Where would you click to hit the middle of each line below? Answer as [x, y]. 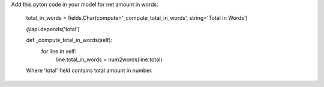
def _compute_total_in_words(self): [69, 40]
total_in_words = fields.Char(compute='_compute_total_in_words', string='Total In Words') [137, 18]
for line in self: [59, 51]
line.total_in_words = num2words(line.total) [109, 59]
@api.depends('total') [53, 29]
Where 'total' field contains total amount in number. [89, 70]
